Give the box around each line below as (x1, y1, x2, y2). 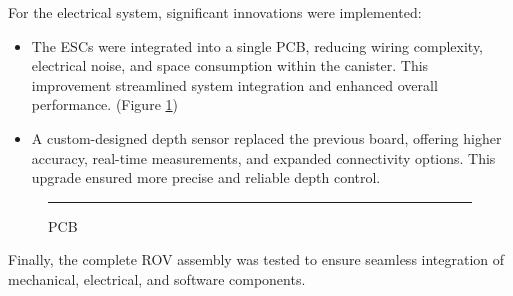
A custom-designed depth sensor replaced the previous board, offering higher (31, 127, 502, 148)
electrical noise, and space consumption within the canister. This (31, 55, 429, 76)
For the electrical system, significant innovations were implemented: (8, 2, 422, 22)
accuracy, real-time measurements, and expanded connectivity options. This (31, 147, 496, 168)
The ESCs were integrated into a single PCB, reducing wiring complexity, (31, 35, 484, 56)
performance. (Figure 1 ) (31, 94, 178, 115)
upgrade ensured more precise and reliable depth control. (31, 167, 381, 188)
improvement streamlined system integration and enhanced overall (31, 74, 438, 95)
